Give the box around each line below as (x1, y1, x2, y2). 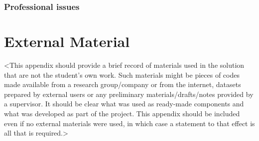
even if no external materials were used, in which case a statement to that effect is (4, 118, 255, 128)
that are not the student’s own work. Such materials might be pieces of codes (4, 69, 240, 80)
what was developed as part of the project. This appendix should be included (4, 108, 240, 118)
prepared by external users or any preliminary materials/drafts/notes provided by (4, 89, 254, 99)
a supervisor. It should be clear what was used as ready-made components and (4, 98, 244, 109)
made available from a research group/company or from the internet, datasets (4, 79, 241, 90)
